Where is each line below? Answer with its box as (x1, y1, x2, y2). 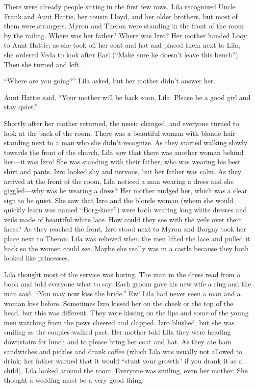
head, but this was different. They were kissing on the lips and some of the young (4, 308, 249, 318)
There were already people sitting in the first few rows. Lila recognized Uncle (4, 1, 235, 11)
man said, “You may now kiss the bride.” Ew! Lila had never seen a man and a (4, 288, 241, 299)
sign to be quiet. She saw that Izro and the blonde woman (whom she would (4, 195, 233, 205)
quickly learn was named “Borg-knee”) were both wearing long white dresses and (4, 205, 247, 215)
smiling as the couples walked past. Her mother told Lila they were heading (4, 327, 231, 337)
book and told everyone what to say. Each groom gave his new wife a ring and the (4, 279, 251, 289)
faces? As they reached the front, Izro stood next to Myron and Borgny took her (4, 224, 246, 234)
